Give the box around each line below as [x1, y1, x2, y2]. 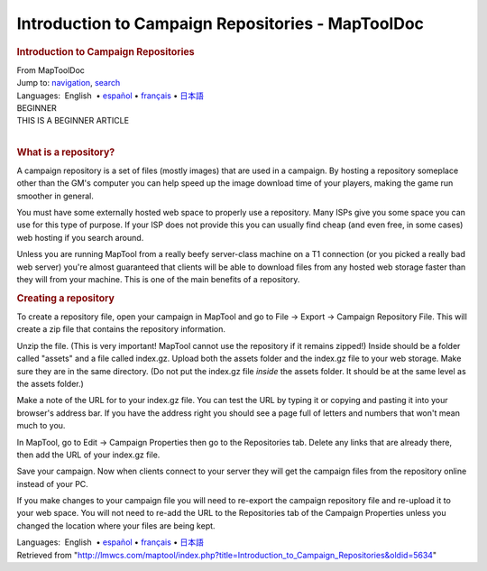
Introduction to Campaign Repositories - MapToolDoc [16, 14, 424, 33]
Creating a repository [16, 291, 115, 304]
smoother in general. [16, 190, 95, 201]
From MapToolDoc [16, 64, 86, 76]
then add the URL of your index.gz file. [16, 449, 161, 460]
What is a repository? [16, 145, 115, 158]
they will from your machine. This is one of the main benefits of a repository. [16, 273, 300, 284]
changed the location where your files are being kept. [16, 520, 216, 531]
